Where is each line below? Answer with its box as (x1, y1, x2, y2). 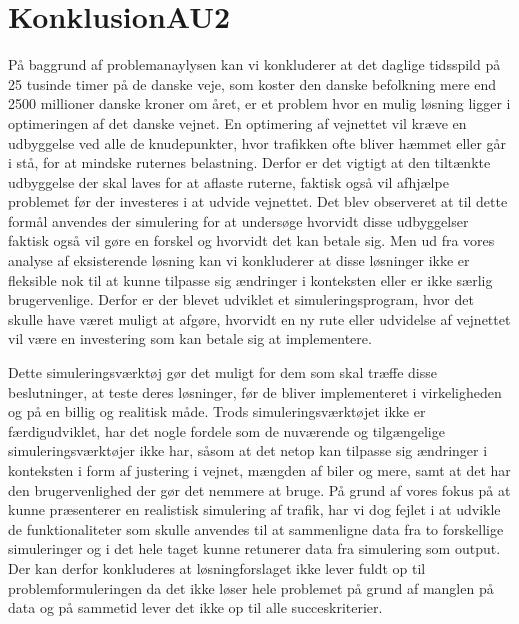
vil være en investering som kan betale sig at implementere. (8, 328, 372, 349)
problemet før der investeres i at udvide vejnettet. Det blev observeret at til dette (8, 191, 508, 212)
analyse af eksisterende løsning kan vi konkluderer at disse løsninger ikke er (8, 250, 470, 271)
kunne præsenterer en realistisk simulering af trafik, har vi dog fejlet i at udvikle (8, 499, 501, 520)
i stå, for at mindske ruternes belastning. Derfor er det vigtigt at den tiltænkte (8, 152, 491, 173)
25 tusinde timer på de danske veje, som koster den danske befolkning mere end (8, 73, 497, 94)
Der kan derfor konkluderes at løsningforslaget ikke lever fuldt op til (8, 557, 426, 578)
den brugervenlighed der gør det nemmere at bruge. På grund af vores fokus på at (8, 479, 511, 500)
